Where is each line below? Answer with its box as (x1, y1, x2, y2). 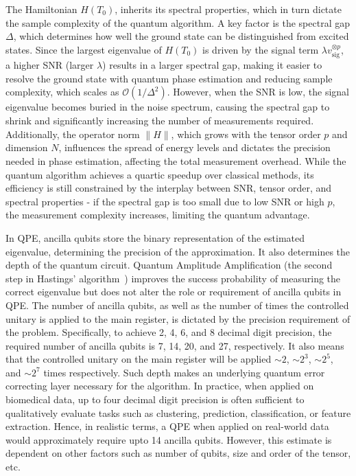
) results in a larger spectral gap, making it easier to (102, 58, 322, 72)
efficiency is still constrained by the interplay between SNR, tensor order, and (5, 181, 332, 195)
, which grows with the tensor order (171, 126, 321, 141)
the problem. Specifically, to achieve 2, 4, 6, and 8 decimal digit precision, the (5, 325, 332, 339)
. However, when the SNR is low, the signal (167, 84, 349, 99)
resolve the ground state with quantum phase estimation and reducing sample (5, 71, 333, 85)
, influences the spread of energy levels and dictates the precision (58, 140, 331, 155)
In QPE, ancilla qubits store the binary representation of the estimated (5, 230, 305, 245)
